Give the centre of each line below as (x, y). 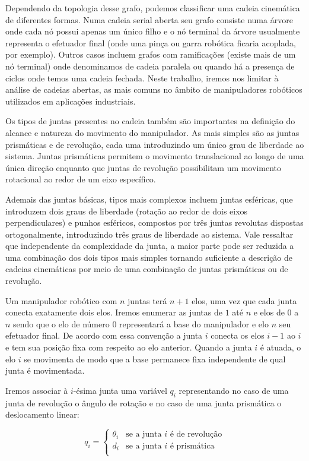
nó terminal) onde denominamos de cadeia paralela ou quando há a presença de (150, 66)
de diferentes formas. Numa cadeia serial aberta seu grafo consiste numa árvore (149, 19)
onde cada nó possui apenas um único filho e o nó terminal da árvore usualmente (153, 31)
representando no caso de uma (234, 390)
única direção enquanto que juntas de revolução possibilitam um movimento (144, 167)
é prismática (192, 446)
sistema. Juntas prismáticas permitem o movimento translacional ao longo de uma (155, 156)
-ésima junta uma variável (120, 390)
